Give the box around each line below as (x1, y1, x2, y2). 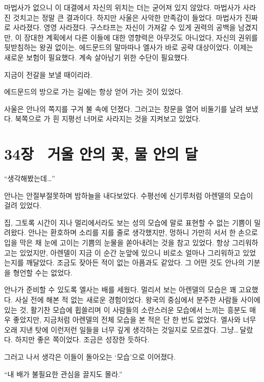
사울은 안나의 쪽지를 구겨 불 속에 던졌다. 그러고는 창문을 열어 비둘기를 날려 (4, 103, 243, 114)
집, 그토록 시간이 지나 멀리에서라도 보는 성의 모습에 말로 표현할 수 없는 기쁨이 (4, 217, 252, 227)
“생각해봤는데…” (4, 173, 55, 184)
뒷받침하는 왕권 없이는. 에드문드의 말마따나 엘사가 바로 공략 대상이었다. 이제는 (4, 42, 253, 53)
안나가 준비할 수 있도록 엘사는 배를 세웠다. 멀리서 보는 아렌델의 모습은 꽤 (4, 284, 236, 295)
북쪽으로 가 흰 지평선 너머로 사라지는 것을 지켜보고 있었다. (15, 113, 201, 124)
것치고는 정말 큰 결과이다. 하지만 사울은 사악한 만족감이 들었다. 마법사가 (13, 12, 243, 22)
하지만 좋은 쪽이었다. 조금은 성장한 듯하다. (15, 334, 150, 345)
